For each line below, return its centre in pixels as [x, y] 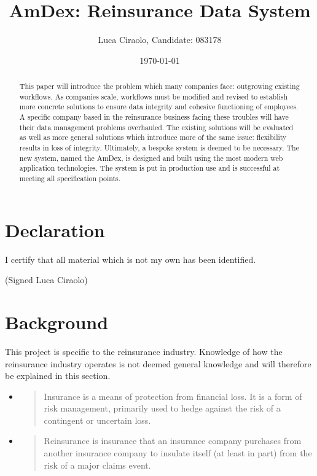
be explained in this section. [58, 376]
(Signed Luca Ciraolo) [46, 280]
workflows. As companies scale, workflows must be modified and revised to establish [154, 96]
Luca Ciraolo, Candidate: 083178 [160, 40]
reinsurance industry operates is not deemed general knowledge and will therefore [158, 363]
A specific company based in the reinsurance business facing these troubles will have [154, 117]
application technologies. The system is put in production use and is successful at [150, 168]
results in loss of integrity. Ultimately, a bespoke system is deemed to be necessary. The [159, 148]
